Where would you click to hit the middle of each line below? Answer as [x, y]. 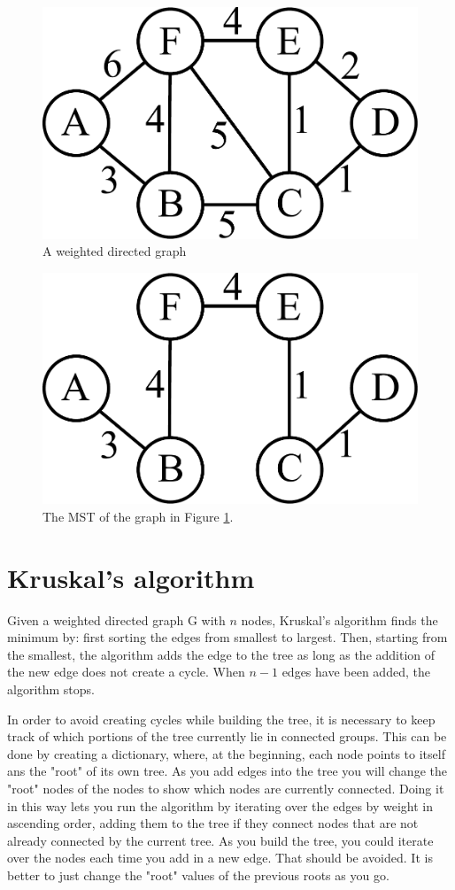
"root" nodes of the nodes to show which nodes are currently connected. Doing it [226, 788]
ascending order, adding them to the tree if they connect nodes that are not [213, 823]
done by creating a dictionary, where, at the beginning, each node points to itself [226, 753]
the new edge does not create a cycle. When [126, 672]
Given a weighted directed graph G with [116, 619]
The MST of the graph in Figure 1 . [138, 516]
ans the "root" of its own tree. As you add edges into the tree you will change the [227, 771]
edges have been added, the [356, 672]
